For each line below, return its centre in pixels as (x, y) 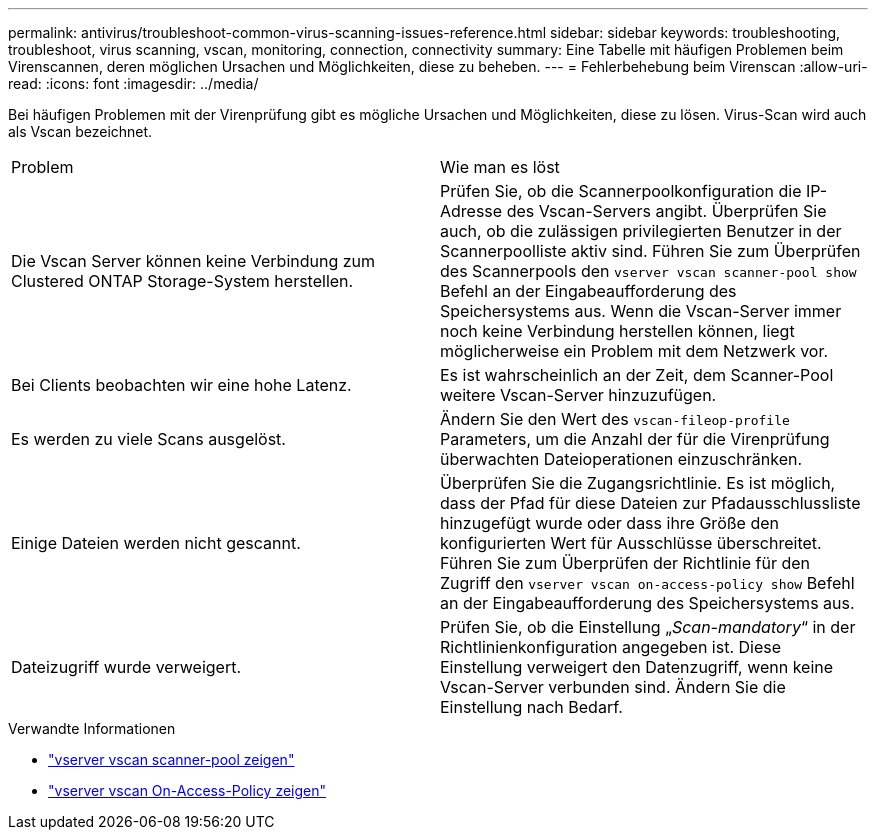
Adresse (471, 211)
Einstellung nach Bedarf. (531, 707)
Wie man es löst (500, 167)
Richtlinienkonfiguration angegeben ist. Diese (611, 647)
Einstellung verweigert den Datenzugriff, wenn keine (637, 667)
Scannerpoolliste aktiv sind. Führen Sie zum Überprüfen (650, 251)
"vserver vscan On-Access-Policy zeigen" (187, 790)
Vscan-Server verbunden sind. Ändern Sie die (613, 687)
